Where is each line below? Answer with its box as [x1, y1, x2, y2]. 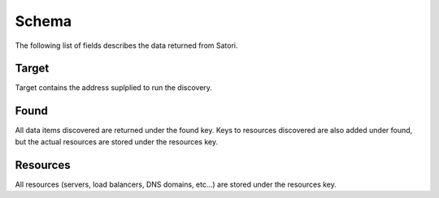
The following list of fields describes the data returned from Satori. [15, 41, 239, 50]
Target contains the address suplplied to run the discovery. [15, 83, 213, 93]
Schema [15, 12, 72, 30]
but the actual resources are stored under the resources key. [15, 136, 219, 146]
